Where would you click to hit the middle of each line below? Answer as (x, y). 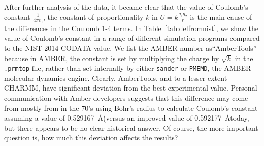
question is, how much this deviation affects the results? (91, 138)
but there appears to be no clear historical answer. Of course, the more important (131, 127)
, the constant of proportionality (93, 17)
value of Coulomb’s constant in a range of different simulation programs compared (132, 38)
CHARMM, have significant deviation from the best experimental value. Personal (131, 88)
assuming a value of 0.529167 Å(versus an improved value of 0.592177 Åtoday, (127, 118)
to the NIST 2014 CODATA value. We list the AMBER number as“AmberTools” (130, 48)
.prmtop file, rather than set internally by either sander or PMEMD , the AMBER (128, 68)
